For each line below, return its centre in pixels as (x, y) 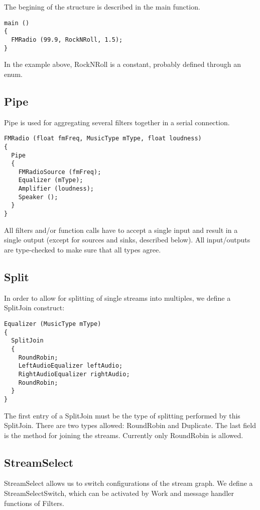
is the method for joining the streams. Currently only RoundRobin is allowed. (124, 435)
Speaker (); (38, 197)
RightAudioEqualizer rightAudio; (74, 374)
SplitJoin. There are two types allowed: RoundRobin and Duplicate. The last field (130, 425)
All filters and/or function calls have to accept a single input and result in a (121, 230)
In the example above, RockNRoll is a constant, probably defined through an (122, 64)
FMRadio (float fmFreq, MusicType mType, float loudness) (103, 139)
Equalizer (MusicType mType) (53, 324)
